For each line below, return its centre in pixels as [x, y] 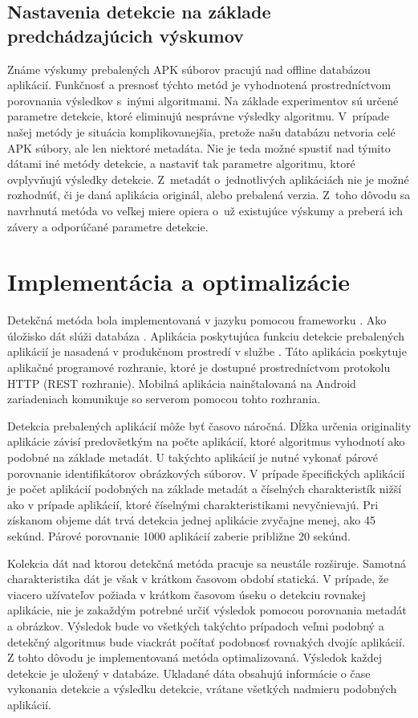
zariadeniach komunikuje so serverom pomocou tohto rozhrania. [164, 399]
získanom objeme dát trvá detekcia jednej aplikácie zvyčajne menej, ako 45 [191, 520]
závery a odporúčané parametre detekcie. [108, 226]
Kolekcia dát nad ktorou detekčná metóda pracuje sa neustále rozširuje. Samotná [207, 563]
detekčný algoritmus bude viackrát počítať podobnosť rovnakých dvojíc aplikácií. [206, 641]
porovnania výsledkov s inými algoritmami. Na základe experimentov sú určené [203, 100]
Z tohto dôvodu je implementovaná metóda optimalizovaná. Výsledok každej [195, 657]
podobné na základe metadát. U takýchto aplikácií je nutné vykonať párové [193, 457]
